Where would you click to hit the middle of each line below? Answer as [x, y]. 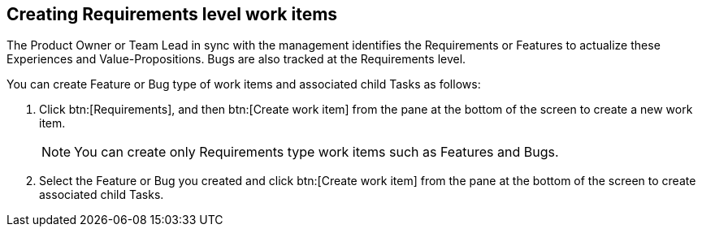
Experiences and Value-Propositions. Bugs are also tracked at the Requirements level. [236, 59]
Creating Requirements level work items [172, 14]
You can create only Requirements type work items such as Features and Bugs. [316, 152]
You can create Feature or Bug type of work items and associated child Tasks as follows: [244, 84]
